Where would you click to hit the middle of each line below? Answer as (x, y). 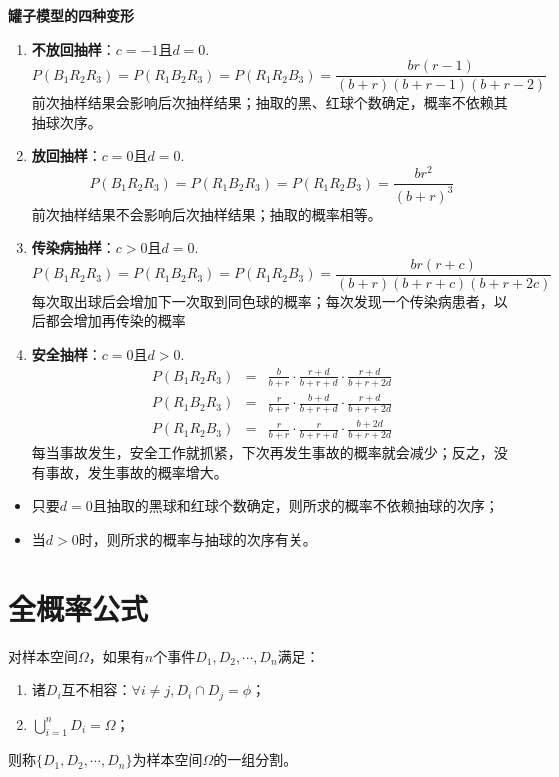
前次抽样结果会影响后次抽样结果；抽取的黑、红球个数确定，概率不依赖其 (269, 102)
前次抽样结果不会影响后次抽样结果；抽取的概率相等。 (206, 213)
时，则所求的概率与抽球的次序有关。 (197, 538)
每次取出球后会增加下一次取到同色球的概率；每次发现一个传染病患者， (262, 300)
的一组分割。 (255, 759)
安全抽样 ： (66, 353)
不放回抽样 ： (73, 48)
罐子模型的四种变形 (71, 15)
